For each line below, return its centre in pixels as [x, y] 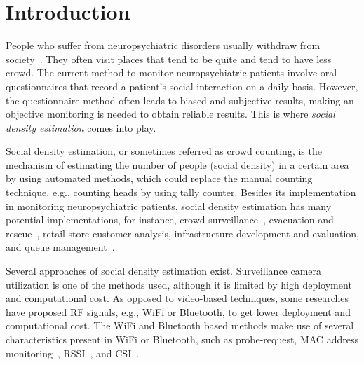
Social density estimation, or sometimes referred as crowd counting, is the [164, 151]
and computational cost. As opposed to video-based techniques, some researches [177, 298]
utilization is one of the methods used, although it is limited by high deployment [179, 284]
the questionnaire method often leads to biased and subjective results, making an [180, 100]
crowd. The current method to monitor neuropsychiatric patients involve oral [171, 73]
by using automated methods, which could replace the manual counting [159, 178]
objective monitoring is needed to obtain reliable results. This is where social [170, 114]
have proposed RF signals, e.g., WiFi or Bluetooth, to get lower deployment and [178, 311]
